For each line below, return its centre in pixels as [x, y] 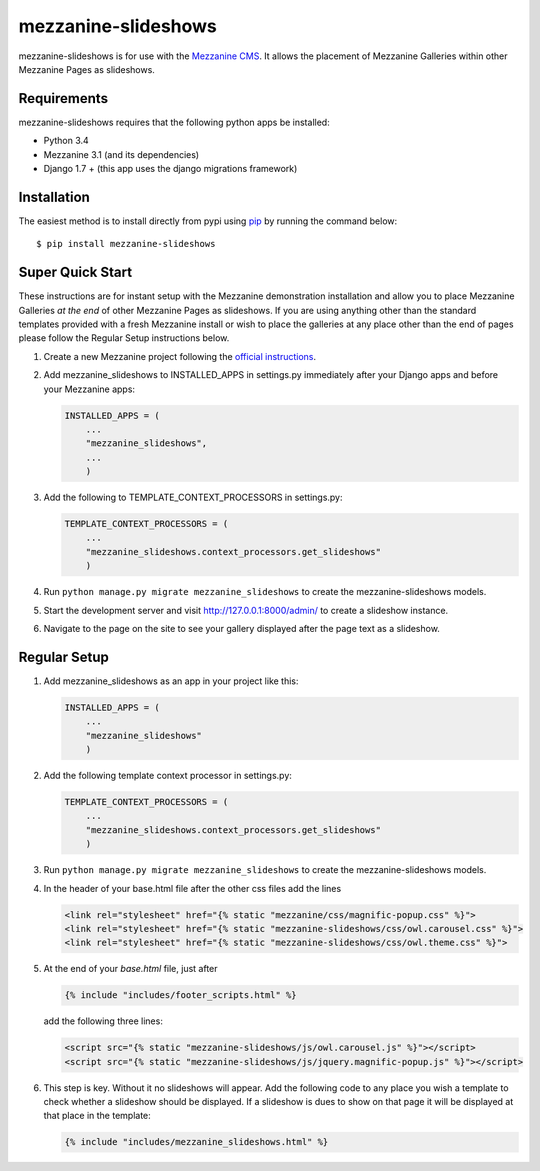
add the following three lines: [103, 1021]
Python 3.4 [66, 141]
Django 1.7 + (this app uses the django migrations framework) [170, 169]
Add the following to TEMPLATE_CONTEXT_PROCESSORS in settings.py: [193, 497]
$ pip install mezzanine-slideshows [126, 244]
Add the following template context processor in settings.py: [167, 776]
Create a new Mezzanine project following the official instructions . [180, 356]
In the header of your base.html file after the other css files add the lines [192, 888]
